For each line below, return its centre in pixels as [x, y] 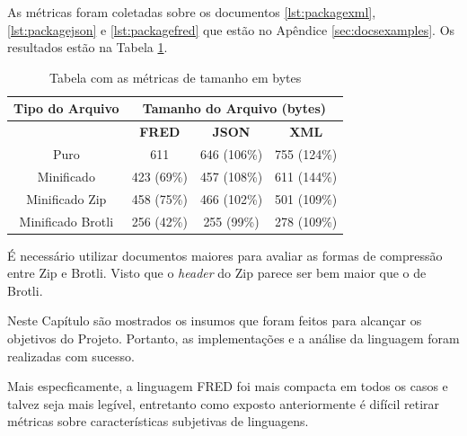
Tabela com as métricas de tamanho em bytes [176, 77]
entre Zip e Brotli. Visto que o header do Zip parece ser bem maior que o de [217, 273]
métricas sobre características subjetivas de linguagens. [158, 421]
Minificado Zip [66, 198]
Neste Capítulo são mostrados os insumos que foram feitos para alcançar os [215, 320]
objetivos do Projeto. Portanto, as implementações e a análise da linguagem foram [233, 338]
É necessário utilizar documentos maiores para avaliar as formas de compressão [225, 255]
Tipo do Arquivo [66, 108]
